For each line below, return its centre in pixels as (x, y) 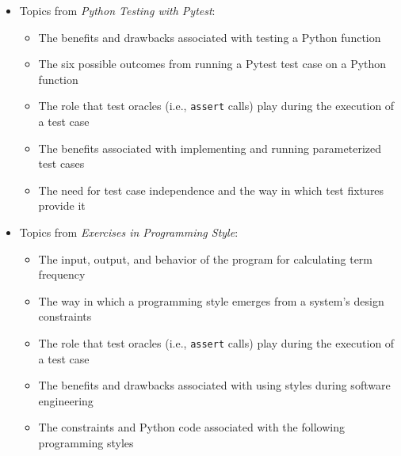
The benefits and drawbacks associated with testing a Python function (210, 37)
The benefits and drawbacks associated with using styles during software (214, 385)
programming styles (86, 443)
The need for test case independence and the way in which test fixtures (211, 190)
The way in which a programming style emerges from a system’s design (211, 300)
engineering (66, 400)
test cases (61, 163)
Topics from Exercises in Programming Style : (129, 232)
